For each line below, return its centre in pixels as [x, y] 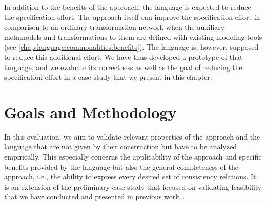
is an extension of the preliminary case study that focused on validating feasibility [133, 186]
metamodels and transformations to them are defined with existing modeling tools [133, 37]
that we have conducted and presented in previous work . [95, 197]
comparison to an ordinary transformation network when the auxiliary [115, 27]
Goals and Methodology [90, 112]
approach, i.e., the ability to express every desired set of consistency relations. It [130, 177]
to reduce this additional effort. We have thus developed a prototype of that [124, 56]
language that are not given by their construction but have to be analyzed [121, 146]
